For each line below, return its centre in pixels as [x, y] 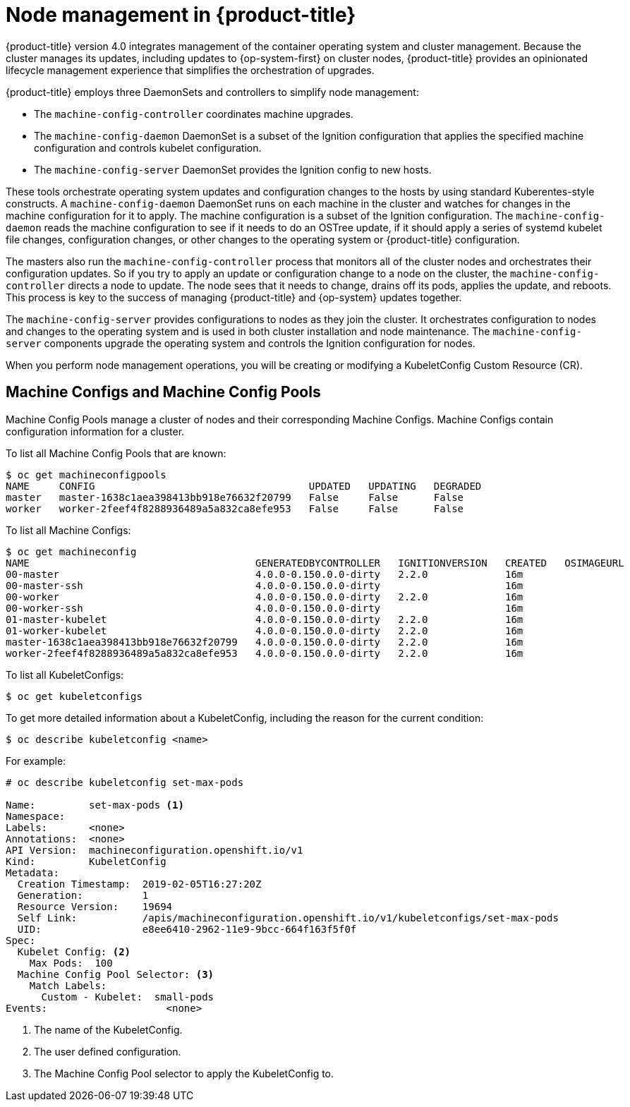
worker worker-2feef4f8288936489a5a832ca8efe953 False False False [235, 508]
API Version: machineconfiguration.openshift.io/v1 [155, 850]
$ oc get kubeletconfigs [74, 696]
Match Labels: [68, 985]
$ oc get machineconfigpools [86, 474]
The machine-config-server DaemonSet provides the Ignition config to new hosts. [233, 169]
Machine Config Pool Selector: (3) [116, 974]
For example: [36, 761]
